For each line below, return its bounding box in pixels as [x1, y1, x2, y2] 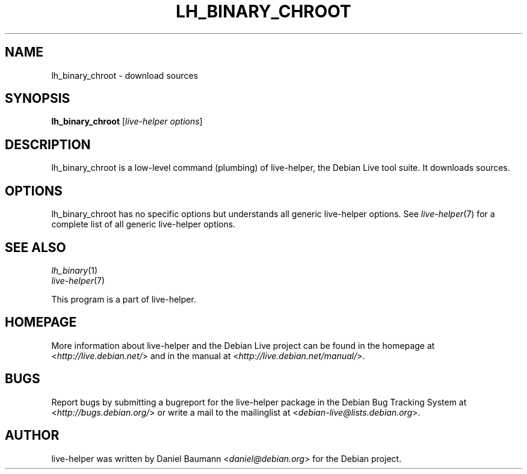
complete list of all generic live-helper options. [51, 219, 236, 230]
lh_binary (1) [51, 265, 98, 275]
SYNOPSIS [5, 91, 70, 106]
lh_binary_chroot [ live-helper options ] [51, 116, 203, 127]
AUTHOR [5, 428, 60, 443]
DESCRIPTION [5, 137, 91, 152]
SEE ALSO [5, 239, 66, 255]
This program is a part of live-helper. [51, 294, 196, 304]
